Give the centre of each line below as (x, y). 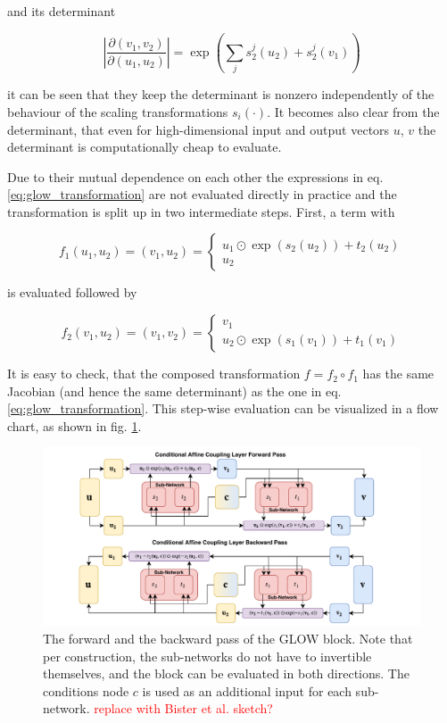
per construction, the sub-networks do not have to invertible (207, 656)
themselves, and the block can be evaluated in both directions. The (226, 673)
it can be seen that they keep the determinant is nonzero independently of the (221, 94)
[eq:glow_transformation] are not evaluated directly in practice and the (202, 194)
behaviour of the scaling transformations (118, 111)
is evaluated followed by (72, 292)
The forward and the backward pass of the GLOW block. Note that (228, 639)
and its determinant (62, 11)
